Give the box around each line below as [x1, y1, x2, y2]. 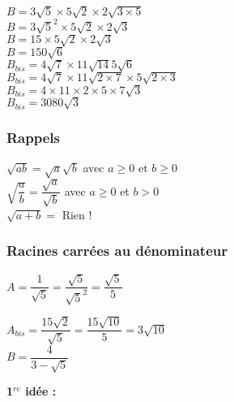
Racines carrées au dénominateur [6, 240, 228, 261]
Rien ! [62, 205, 92, 223]
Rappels [6, 127, 60, 147]
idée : [25, 383, 57, 400]
